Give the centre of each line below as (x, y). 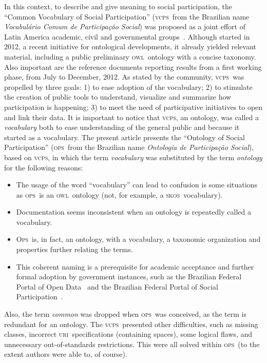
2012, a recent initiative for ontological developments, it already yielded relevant (130, 46)
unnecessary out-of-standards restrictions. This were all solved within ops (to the (132, 344)
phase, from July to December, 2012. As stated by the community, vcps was (124, 77)
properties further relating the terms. (74, 249)
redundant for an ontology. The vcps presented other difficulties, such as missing (131, 324)
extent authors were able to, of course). (66, 354)
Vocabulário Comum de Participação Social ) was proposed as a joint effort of (125, 26)
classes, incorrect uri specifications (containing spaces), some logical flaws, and (128, 334)
